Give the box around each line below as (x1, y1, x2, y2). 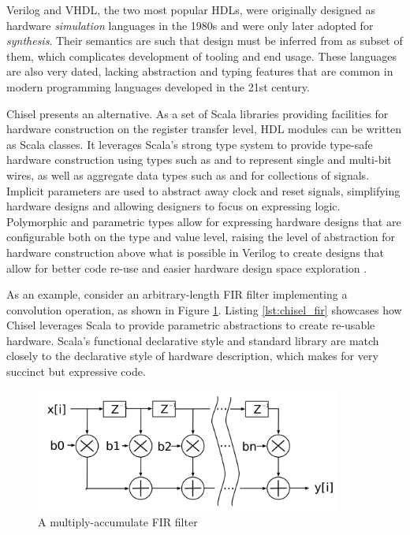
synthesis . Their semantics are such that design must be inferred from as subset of (6, 32, 403, 49)
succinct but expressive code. (6, 363, 146, 380)
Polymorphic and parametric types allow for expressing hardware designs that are (6, 213, 401, 229)
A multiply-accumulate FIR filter (38, 514, 198, 530)
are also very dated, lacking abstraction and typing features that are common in (6, 63, 393, 80)
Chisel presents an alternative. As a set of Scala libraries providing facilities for (6, 105, 389, 121)
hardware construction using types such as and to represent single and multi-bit (6, 151, 392, 168)
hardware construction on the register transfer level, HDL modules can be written (6, 121, 402, 137)
